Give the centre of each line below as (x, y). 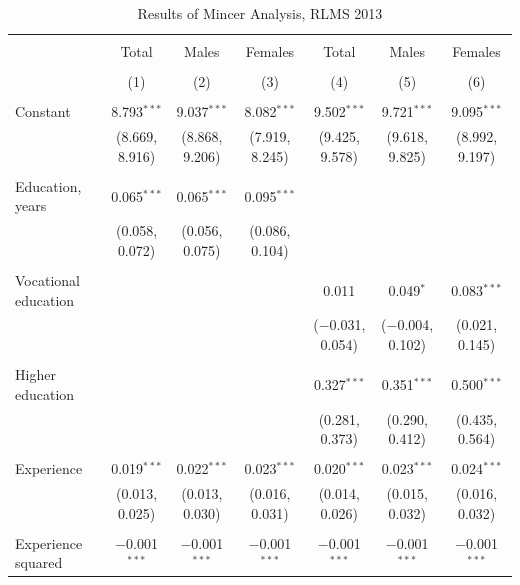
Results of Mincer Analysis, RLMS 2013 (260, 13)
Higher (35, 374)
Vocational (47, 279)
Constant (43, 111)
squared (39, 562)
